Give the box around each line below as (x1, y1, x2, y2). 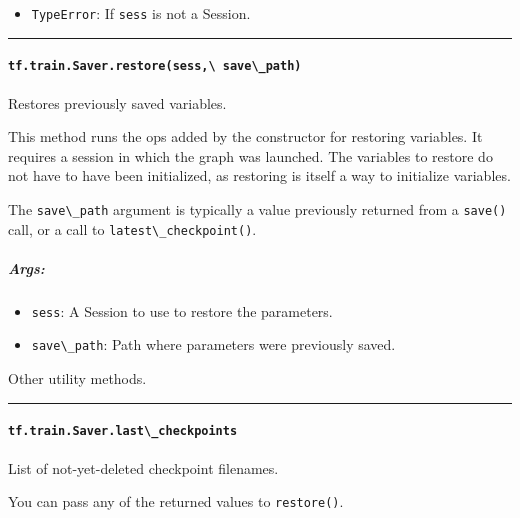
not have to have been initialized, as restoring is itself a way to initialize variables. (8, 165, 511, 186)
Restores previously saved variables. (8, 92, 227, 113)
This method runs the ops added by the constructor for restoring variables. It (8, 126, 483, 147)
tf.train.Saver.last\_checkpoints (8, 424, 238, 439)
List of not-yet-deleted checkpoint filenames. (8, 457, 279, 478)
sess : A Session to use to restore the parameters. (31, 300, 333, 321)
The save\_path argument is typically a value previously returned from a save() (8, 198, 507, 219)
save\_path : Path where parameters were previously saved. (31, 334, 396, 355)
